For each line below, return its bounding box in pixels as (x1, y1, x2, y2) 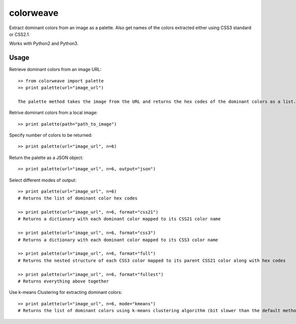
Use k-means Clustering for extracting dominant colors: (9, 289, 122, 295)
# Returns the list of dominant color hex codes (18, 196, 138, 201)
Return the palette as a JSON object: (9, 155, 84, 161)
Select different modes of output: (9, 177, 76, 183)
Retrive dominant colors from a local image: (9, 110, 98, 116)
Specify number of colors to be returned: (9, 132, 93, 138)
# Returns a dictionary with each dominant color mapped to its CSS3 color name (18, 237, 219, 243)
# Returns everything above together (18, 279, 110, 284)
